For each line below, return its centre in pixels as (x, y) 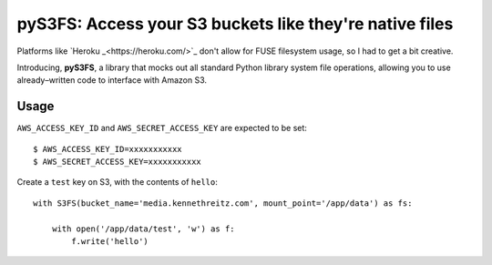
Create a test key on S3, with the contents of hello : (118, 182)
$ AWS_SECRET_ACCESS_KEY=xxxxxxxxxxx (118, 162)
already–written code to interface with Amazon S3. (112, 80)
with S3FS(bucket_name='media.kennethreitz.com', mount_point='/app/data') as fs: (223, 203)
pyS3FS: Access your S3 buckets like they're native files (235, 24)
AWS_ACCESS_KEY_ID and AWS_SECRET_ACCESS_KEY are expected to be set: (162, 128)
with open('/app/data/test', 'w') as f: (143, 229)
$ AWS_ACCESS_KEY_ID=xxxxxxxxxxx (108, 149)
